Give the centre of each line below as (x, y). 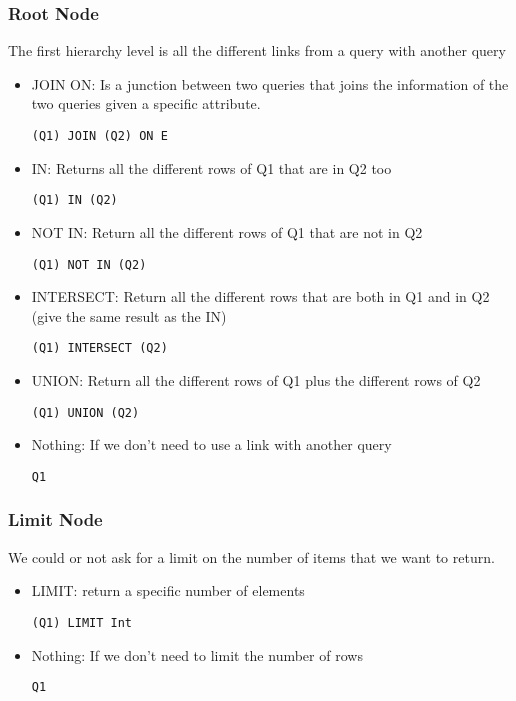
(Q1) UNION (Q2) (85, 412)
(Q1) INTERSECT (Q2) (99, 348)
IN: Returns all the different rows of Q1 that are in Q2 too (211, 167)
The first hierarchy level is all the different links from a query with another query (257, 50)
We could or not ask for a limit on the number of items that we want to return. (251, 556)
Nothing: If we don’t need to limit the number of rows (197, 654)
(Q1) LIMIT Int (82, 622)
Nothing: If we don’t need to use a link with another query (211, 444)
